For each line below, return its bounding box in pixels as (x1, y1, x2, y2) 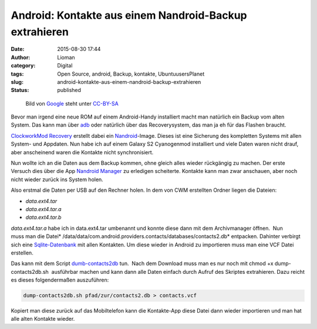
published (57, 87, 82, 94)
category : (11, 62, 36, 69)
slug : (11, 78, 23, 85)
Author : (11, 53, 31, 61)
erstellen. (11, 249, 33, 256)
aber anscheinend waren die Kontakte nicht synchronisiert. (11, 148, 154, 155)
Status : (11, 87, 29, 94)
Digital (57, 62, 73, 69)
